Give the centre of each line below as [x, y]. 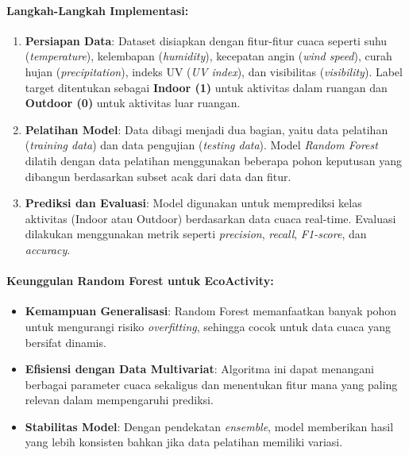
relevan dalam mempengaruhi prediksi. [119, 400]
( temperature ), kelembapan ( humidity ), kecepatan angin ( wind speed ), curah [208, 56]
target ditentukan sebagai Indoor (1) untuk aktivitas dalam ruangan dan [206, 87]
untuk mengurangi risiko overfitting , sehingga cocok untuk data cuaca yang [208, 326]
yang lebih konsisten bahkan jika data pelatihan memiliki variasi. [184, 442]
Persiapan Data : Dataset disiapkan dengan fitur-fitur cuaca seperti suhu [206, 40]
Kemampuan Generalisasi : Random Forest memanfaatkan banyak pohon [211, 311]
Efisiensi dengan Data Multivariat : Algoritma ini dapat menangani [199, 369]
